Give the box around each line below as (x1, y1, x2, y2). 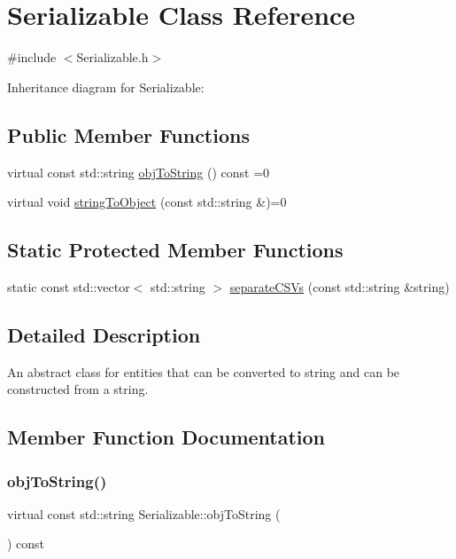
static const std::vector (7, 277, 130, 295)
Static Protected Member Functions (7, 236, 344, 264)
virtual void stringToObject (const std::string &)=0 (7, 193, 287, 211)
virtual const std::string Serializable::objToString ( (7, 504, 281, 523)
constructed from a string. (7, 380, 149, 398)
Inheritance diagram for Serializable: (7, 77, 205, 96)
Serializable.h (76, 48, 149, 67)
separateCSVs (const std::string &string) (229, 277, 450, 295)
